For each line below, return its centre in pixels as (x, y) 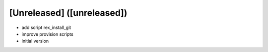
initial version (35, 41)
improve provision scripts (48, 34)
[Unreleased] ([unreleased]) (68, 13)
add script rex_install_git (46, 27)
